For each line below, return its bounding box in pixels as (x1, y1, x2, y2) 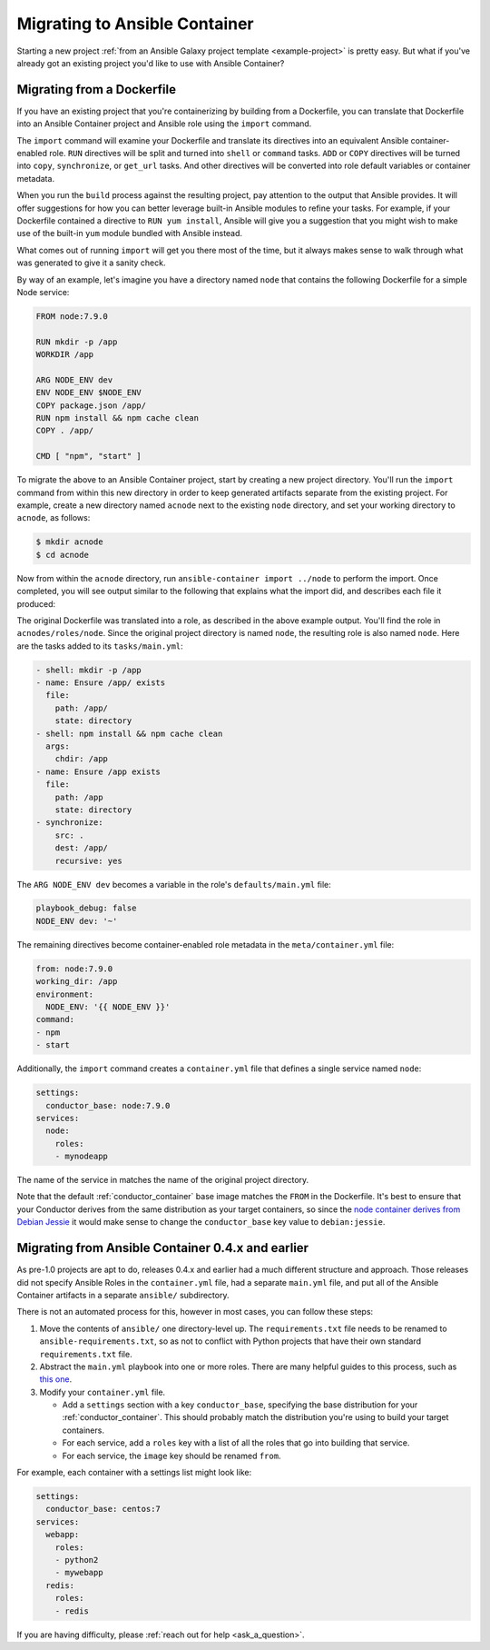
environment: (35, 989, 94, 999)
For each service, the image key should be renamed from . (62, 1450, 281, 1461)
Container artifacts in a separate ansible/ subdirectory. (16, 1289, 230, 1300)
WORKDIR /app (35, 350, 94, 360)
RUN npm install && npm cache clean (35, 413, 200, 423)
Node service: (16, 286, 70, 297)
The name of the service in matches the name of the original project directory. (16, 1175, 309, 1186)
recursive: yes (54, 855, 122, 866)
